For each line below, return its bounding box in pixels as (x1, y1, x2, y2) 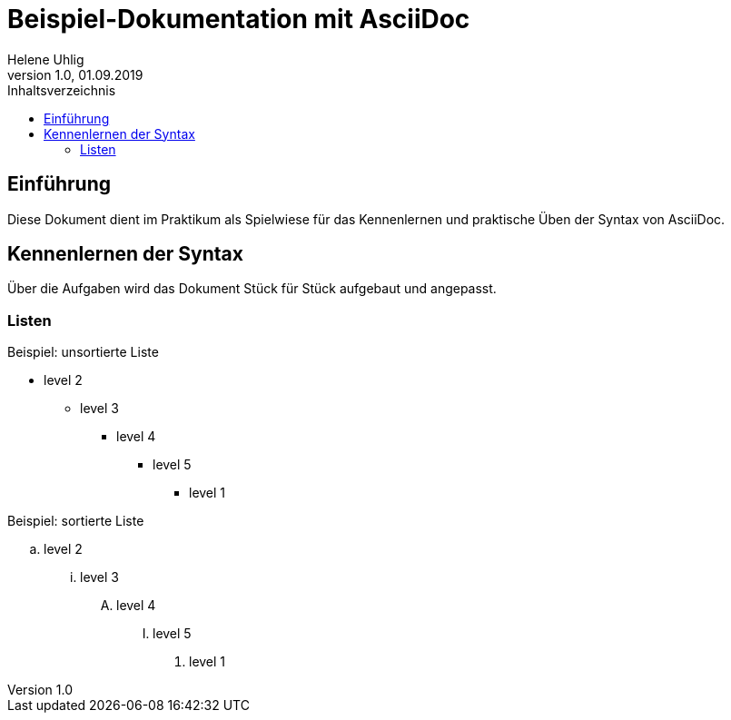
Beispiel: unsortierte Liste (7, 344, 159, 360)
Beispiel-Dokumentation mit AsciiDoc (7, 4, 470, 35)
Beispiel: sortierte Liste (7, 513, 144, 529)
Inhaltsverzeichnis (7, 82, 116, 98)
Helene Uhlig (7, 51, 84, 67)
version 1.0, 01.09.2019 (7, 66, 143, 83)
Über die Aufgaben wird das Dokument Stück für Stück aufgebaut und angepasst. (7, 281, 497, 297)
